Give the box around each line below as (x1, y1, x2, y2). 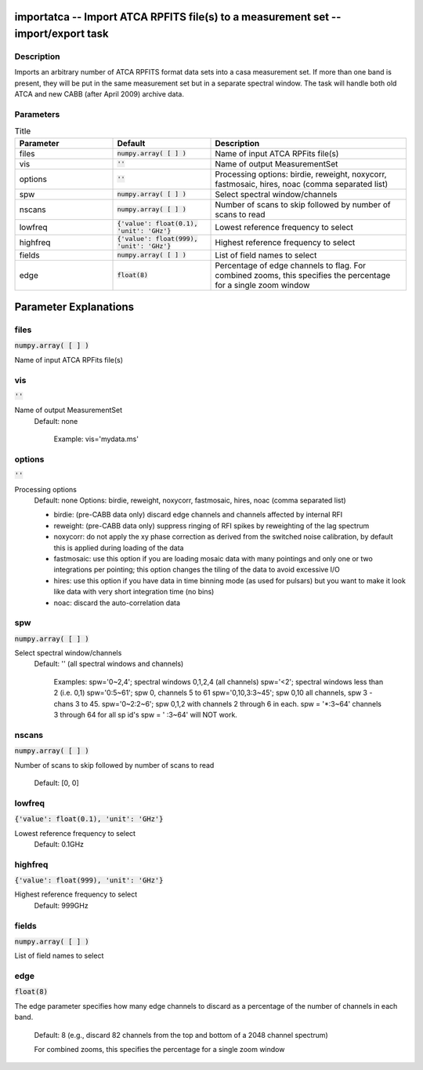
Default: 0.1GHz (34, 839, 85, 849)
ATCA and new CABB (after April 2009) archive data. (14, 89, 184, 99)
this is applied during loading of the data (53, 542, 184, 553)
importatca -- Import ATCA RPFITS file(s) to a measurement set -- (14, 10, 342, 24)
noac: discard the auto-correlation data (53, 597, 180, 608)
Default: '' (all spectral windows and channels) (34, 659, 184, 669)
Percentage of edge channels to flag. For (215, 260, 367, 271)
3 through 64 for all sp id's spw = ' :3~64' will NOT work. (53, 710, 238, 720)
